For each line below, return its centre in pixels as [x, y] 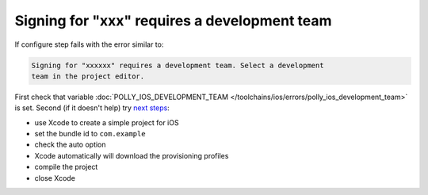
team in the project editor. [88, 76]
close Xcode [55, 178]
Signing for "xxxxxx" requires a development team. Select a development [178, 65]
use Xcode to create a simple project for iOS [107, 122]
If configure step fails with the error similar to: [89, 44]
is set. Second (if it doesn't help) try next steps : [92, 108]
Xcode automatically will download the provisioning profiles [132, 155]
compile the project [66, 167]
